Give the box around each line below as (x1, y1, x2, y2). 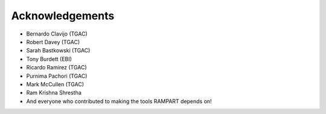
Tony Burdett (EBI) (26, 55, 72, 63)
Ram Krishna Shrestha (26, 89, 81, 97)
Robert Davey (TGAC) (26, 38, 80, 45)
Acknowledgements (11, 9, 115, 22)
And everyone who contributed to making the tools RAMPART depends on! (26, 97, 212, 105)
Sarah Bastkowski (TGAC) (26, 47, 91, 54)
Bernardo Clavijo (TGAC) (26, 30, 88, 37)
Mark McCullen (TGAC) (26, 80, 85, 87)
